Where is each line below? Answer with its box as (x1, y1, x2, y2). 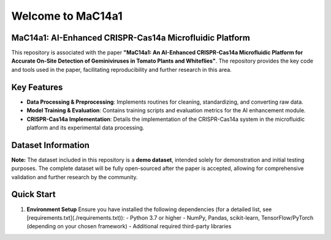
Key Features (11, 82, 63, 92)
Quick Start (11, 189, 56, 199)
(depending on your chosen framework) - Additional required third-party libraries (26, 223, 232, 230)
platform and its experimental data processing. (26, 123, 145, 131)
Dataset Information (11, 140, 90, 150)
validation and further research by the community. (11, 173, 138, 180)
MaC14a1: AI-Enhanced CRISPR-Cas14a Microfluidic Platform (11, 33, 251, 43)
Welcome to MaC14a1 (11, 9, 123, 23)
